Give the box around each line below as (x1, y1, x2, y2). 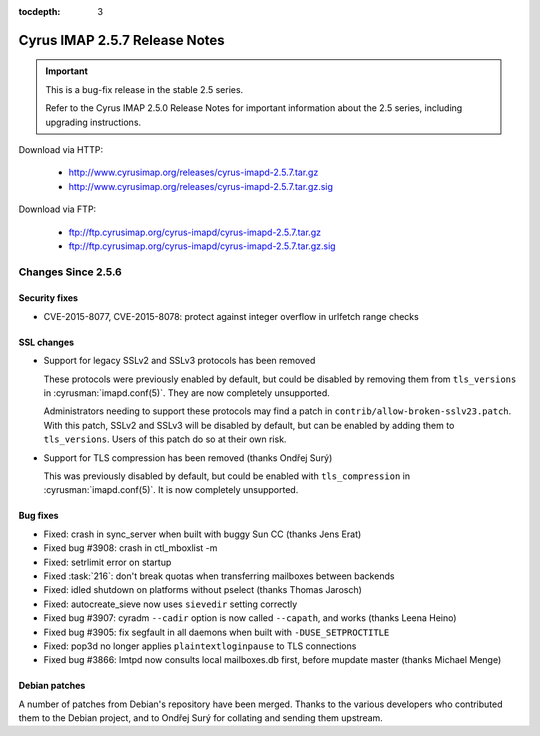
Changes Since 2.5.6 (18, 265, 122, 279)
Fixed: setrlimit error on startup (43, 556, 172, 568)
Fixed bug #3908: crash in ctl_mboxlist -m (43, 542, 218, 554)
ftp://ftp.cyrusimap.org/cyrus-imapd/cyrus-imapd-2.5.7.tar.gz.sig (68, 240, 336, 252)
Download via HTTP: (18, 143, 104, 155)
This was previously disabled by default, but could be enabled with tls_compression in (43, 470, 410, 482)
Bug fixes (18, 510, 59, 522)
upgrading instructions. (45, 116, 142, 128)
